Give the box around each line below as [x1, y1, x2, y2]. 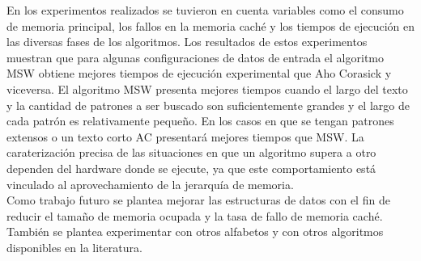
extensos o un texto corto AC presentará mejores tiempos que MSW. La [6, 128, 364, 145]
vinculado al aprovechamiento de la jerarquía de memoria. [6, 175, 294, 192]
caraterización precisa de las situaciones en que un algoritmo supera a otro [6, 144, 376, 161]
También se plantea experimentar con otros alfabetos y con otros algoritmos [6, 223, 384, 240]
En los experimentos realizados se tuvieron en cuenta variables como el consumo [6, 2, 404, 18]
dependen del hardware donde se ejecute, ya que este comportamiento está [6, 159, 376, 176]
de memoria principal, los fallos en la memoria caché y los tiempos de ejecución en [6, 17, 415, 34]
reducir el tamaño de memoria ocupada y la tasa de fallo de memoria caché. [6, 207, 383, 224]
